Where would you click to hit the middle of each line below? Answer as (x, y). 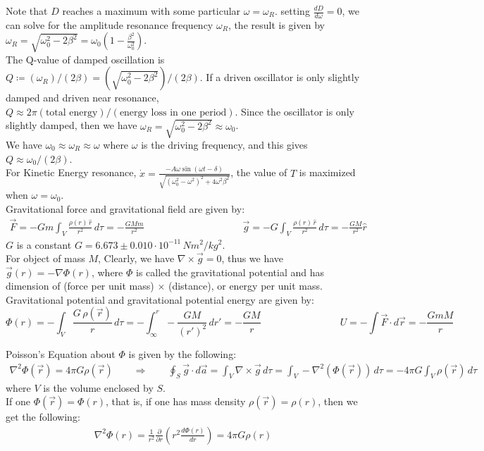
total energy (72, 112)
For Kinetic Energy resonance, (71, 172)
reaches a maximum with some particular (151, 11)
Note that (27, 11)
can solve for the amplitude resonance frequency (110, 24)
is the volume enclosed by (98, 387)
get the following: (43, 417)
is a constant (44, 244)
